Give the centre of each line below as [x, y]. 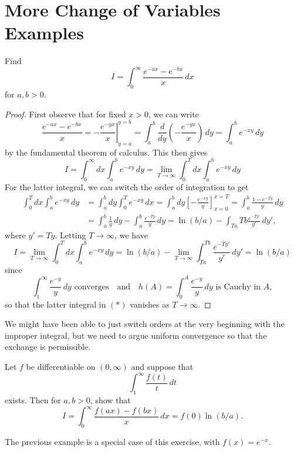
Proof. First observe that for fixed [65, 114]
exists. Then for [33, 399]
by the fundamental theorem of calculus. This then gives [106, 152]
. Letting [70, 235]
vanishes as [150, 304]
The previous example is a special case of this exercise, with [112, 441]
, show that [110, 399]
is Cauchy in [238, 287]
